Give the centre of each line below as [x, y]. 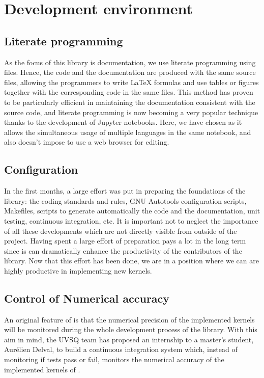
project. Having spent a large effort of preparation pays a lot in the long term [125, 241]
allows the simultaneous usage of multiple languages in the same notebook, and [128, 132]
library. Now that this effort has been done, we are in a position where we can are [131, 261]
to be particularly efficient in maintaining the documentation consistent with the [130, 102]
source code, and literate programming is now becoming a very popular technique [131, 112]
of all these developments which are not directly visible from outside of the [121, 231]
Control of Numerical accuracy [87, 298]
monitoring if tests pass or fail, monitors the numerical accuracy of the [114, 359]
